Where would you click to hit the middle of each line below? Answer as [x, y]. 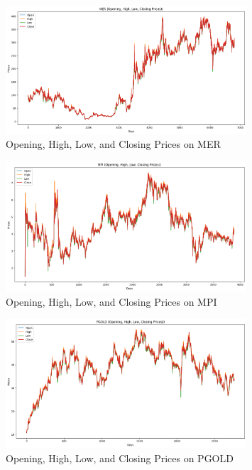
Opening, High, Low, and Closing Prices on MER [113, 144]
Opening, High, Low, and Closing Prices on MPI [111, 301]
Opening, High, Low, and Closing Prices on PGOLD [120, 458]
